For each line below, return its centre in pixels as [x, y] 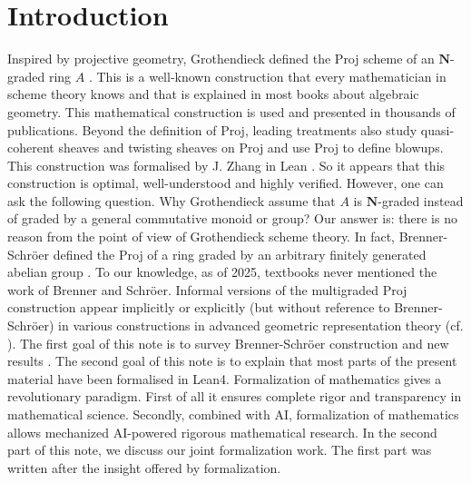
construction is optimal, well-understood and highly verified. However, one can [226, 183]
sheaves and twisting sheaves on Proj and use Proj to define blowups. [251, 148]
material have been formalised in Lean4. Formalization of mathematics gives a [225, 378]
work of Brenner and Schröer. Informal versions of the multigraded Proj [207, 289]
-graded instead [421, 200]
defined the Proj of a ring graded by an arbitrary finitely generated [240, 254]
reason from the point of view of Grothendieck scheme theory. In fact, [201, 237]
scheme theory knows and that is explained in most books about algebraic [213, 94]
